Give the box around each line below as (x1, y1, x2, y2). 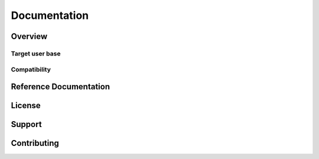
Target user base (11, 49, 61, 57)
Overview (11, 31, 48, 41)
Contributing (11, 138, 59, 148)
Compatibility (11, 65, 51, 73)
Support (11, 119, 42, 129)
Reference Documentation (11, 82, 110, 92)
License (11, 100, 41, 111)
